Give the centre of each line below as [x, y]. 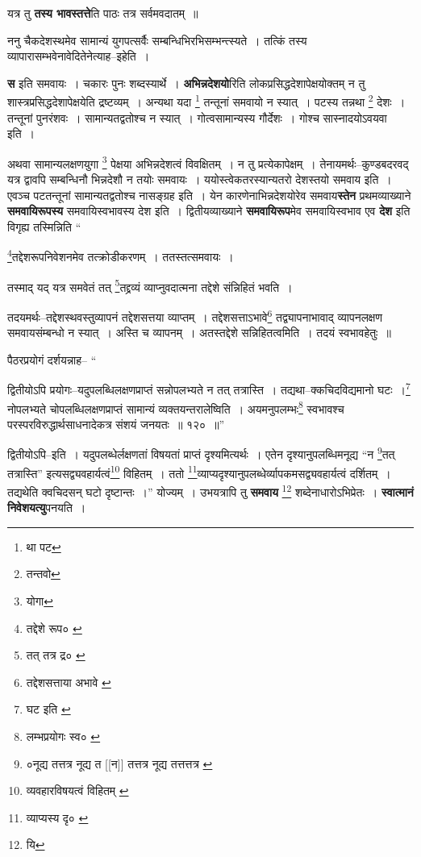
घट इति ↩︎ [48, 709]
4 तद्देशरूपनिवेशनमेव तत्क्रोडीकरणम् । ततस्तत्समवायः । [121, 256]
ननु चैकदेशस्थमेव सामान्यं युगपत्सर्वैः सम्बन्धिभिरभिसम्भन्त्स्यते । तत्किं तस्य [157, 40]
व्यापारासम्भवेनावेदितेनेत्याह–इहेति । [79, 56]
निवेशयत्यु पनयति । [47, 508]
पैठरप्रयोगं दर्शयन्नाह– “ [52, 359]
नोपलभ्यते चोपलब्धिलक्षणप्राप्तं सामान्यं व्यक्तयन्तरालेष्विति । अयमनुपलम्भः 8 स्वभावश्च [176, 407]
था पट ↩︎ [44, 546]
